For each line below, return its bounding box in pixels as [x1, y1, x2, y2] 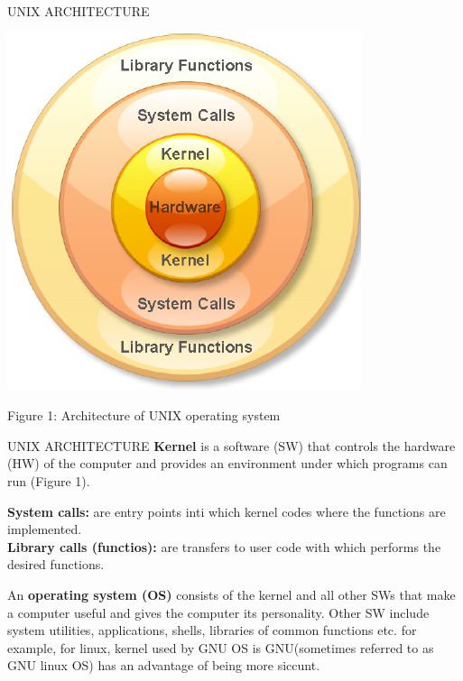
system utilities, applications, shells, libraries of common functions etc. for [7, 621, 417, 640]
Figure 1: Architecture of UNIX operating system [7, 406, 281, 425]
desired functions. [7, 555, 105, 574]
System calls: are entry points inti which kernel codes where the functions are [7, 502, 446, 520]
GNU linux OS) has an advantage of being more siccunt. [7, 656, 320, 675]
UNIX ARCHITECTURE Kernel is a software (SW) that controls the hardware [7, 436, 456, 455]
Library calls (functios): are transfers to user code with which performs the [7, 537, 441, 556]
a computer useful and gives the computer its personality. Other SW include [7, 603, 430, 621]
